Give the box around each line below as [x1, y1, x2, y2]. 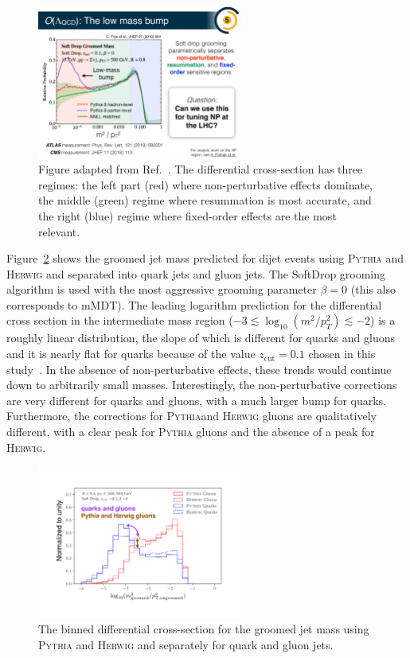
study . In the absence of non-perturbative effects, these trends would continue [6, 360, 392, 377]
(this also [350, 281, 396, 298]
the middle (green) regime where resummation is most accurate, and [38, 192, 372, 208]
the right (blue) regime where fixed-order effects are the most [38, 207, 337, 224]
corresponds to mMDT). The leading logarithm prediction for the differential [6, 296, 382, 313]
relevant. [38, 223, 80, 239]
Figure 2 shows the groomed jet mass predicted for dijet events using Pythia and [6, 250, 404, 267]
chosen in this [308, 345, 376, 362]
